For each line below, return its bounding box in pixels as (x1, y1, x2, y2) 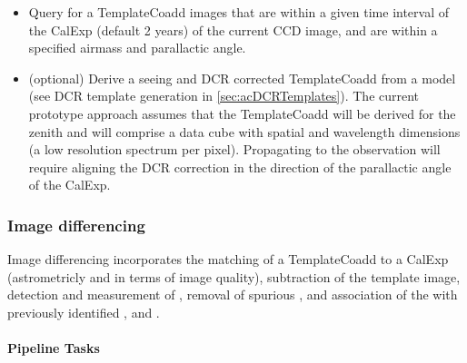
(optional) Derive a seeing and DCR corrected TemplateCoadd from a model (28, 68, 456, 87)
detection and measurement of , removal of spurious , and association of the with (7, 285, 458, 304)
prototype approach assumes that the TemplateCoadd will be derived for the (28, 103, 456, 123)
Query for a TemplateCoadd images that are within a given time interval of (28, 3, 450, 21)
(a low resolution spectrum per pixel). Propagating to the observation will (28, 140, 441, 159)
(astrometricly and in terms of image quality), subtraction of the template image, (7, 267, 461, 286)
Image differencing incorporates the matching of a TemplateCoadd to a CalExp (7, 250, 449, 269)
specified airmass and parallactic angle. (28, 38, 246, 57)
